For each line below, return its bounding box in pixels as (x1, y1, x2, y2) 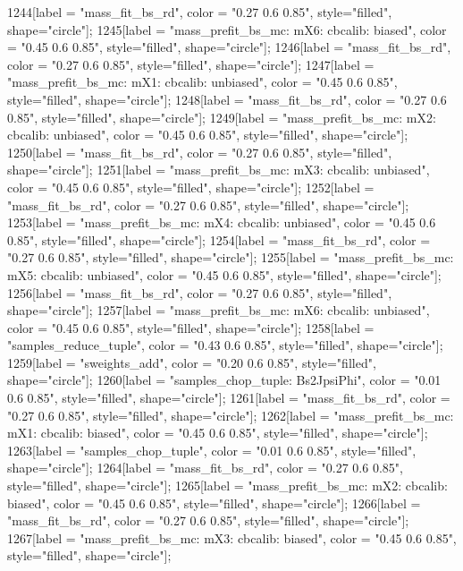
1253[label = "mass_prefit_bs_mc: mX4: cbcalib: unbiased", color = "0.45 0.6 (7, 213, 436, 232)
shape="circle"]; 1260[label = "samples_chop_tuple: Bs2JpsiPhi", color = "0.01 (7, 371, 442, 389)
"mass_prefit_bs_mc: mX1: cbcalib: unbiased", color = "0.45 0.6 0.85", (7, 72, 398, 91)
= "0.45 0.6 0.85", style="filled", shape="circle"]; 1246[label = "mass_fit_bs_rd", (7, 38, 451, 56)
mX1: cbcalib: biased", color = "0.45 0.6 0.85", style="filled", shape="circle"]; (7, 423, 428, 442)
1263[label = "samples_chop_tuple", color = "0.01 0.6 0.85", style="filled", (7, 440, 417, 459)
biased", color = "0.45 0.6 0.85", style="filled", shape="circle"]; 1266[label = (7, 493, 421, 512)
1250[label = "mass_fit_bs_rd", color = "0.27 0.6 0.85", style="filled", (7, 142, 392, 161)
